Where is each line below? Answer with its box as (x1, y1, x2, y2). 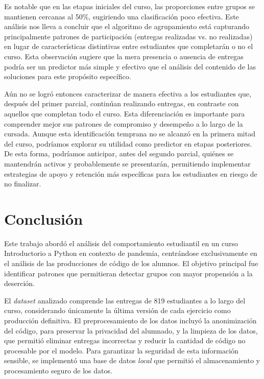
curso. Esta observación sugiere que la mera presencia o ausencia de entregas (4, 51, 244, 61)
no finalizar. (4, 178, 41, 189)
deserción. (4, 278, 35, 289)
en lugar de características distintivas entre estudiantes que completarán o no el (4, 41, 253, 52)
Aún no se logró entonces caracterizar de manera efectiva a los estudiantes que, (4, 88, 251, 99)
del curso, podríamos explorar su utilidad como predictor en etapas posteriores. (4, 138, 252, 149)
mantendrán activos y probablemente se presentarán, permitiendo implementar (4, 158, 251, 169)
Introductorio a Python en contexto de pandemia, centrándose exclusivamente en (4, 248, 257, 258)
